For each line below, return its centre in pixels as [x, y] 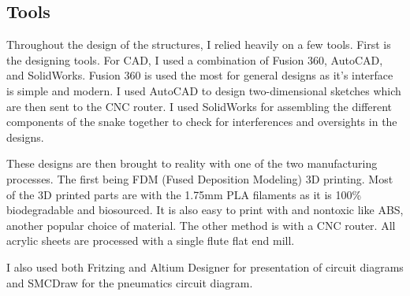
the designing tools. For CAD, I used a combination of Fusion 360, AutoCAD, [195, 59]
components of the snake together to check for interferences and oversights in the [202, 122]
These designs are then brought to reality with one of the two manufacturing [192, 163]
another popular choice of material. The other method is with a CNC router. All [201, 225]
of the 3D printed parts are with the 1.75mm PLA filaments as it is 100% [184, 194]
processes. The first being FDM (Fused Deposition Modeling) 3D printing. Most [200, 178]
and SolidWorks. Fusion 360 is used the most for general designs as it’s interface [200, 75]
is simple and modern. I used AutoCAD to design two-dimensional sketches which [204, 90]
